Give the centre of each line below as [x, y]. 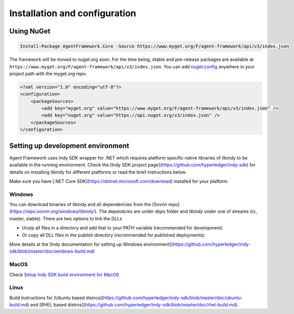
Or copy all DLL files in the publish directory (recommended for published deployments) [113, 235]
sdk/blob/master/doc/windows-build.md [51, 251]
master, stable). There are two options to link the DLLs [66, 218]
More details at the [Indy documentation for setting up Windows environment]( [91, 244]
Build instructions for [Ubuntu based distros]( [56, 298]
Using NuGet [30, 31]
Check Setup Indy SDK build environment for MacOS [64, 274]
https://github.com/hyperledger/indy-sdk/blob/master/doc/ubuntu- [173, 298]
